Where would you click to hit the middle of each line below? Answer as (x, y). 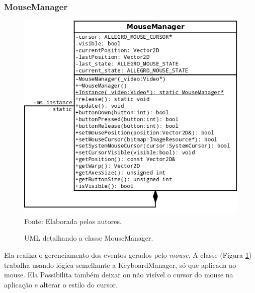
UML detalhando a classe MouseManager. (89, 238)
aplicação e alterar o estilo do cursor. (61, 284)
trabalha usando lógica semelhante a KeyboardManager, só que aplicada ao (120, 265)
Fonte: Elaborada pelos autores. (73, 221)
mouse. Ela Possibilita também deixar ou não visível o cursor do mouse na (119, 275)
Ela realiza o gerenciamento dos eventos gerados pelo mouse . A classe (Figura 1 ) (128, 254)
